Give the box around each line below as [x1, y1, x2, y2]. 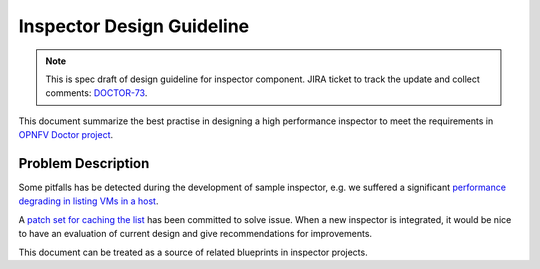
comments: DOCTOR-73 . [45, 87, 148, 99]
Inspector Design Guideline [18, 15, 250, 37]
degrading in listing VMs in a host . [18, 195, 159, 207]
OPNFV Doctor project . [18, 129, 114, 141]
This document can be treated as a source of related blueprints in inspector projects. [18, 246, 369, 258]
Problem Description [18, 155, 150, 172]
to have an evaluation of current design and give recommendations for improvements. [18, 228, 373, 240]
